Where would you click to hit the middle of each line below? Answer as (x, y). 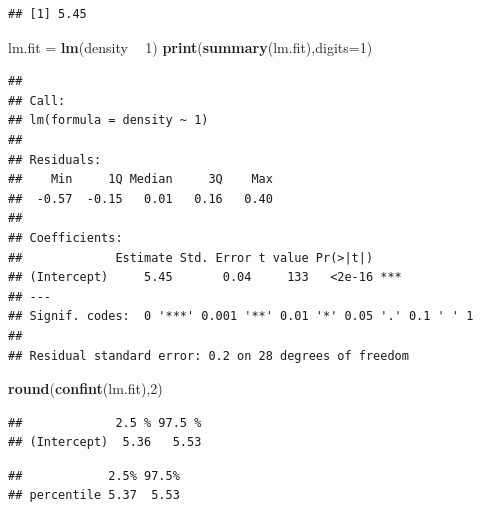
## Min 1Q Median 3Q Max (140, 179)
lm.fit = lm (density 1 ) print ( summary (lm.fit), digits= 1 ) (190, 46)
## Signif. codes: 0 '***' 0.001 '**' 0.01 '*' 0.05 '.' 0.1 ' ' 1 (241, 316)
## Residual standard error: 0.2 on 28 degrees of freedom (208, 355)
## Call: (37, 100)
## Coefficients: (65, 237)
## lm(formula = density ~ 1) (108, 120)
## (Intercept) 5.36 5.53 (105, 442)
